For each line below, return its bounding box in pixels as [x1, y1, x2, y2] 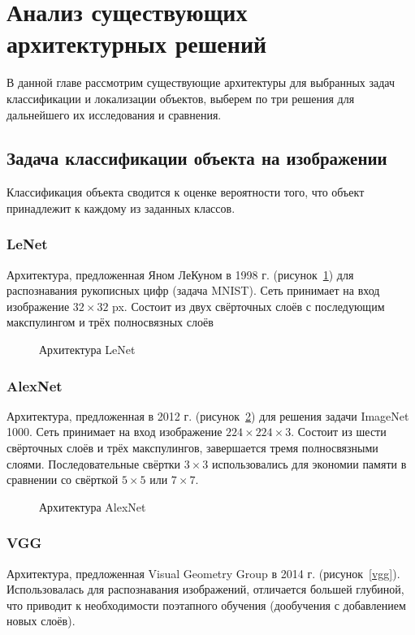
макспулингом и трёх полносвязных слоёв [6, 313, 214, 330]
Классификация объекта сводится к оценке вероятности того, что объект [6, 184, 365, 201]
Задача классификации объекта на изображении [6, 145, 387, 171]
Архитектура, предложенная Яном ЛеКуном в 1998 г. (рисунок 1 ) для [6, 266, 354, 283]
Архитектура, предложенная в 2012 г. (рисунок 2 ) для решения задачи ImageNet [6, 407, 409, 424]
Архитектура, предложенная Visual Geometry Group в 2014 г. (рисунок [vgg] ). [6, 564, 400, 581]
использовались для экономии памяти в [212, 455, 407, 472]
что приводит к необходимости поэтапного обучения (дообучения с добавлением [6, 596, 406, 613]
